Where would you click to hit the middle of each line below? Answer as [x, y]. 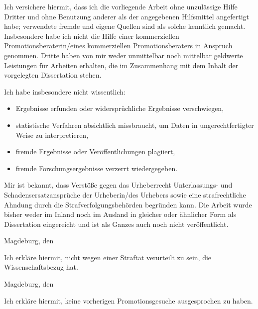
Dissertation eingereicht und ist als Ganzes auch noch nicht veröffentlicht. [116, 224]
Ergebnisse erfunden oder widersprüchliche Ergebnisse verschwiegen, [120, 108]
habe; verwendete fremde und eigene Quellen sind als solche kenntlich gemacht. [125, 26]
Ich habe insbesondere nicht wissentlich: [65, 91]
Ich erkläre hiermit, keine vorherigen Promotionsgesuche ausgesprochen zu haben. [129, 300]
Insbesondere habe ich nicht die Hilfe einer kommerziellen [92, 36]
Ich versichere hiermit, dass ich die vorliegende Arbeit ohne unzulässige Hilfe [121, 6]
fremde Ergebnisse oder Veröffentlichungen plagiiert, [95, 152]
